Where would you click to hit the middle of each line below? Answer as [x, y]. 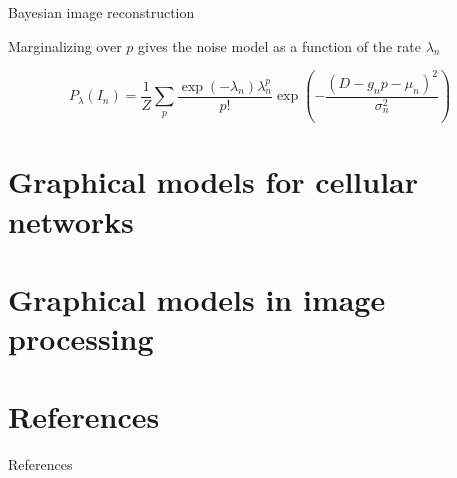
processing [81, 338]
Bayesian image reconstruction [101, 12]
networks [71, 220]
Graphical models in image [197, 298]
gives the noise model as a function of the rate [280, 45]
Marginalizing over [65, 45]
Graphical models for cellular [213, 181]
